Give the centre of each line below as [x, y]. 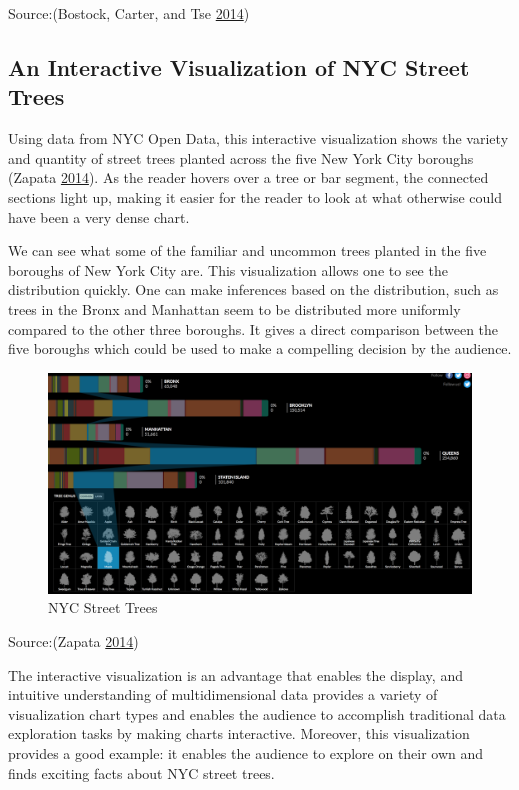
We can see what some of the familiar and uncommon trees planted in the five [247, 250]
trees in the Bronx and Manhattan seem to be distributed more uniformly [234, 308]
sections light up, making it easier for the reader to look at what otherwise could [255, 196]
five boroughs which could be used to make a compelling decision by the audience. [260, 348]
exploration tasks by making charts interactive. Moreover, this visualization [239, 733]
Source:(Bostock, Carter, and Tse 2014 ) [129, 13]
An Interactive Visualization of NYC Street [239, 66]
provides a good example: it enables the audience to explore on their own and [246, 752]
